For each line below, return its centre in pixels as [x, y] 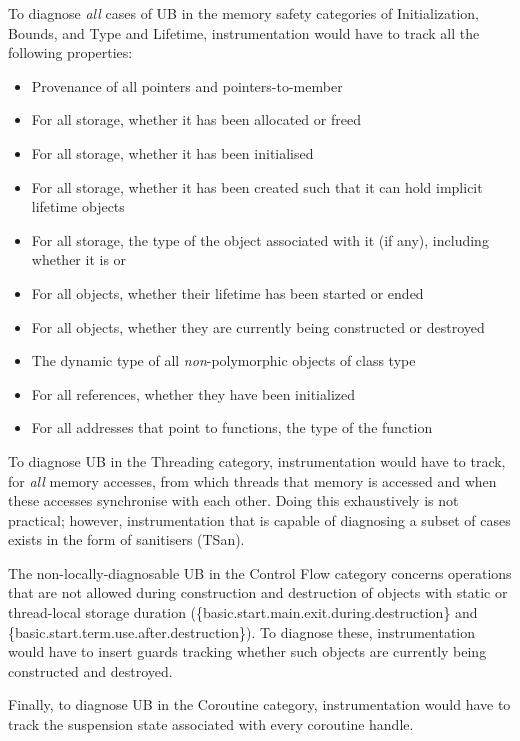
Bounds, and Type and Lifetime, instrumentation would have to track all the [244, 32]
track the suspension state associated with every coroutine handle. [211, 724]
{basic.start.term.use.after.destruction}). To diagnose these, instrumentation [242, 631]
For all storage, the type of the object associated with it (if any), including [260, 239]
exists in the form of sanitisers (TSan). [126, 539]
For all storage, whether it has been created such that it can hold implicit [257, 186]
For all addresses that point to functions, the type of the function [232, 427]
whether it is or [79, 259]
